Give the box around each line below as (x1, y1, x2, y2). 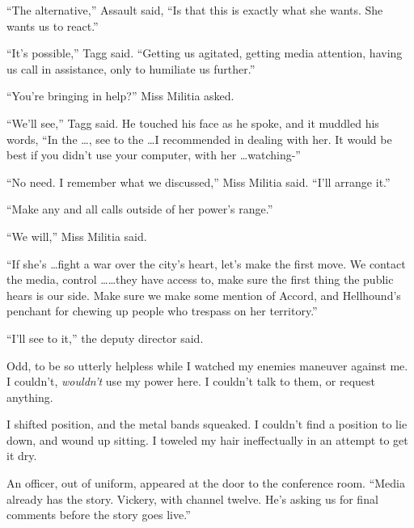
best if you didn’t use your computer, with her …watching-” (6, 146, 301, 163)
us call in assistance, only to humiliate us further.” (6, 60, 256, 77)
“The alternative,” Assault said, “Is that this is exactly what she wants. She (6, 2, 383, 18)
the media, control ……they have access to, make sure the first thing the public (6, 271, 394, 288)
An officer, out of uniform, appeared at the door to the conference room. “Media (6, 475, 405, 492)
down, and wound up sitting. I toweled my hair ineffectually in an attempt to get (6, 431, 408, 448)
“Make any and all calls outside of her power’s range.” (6, 201, 273, 218)
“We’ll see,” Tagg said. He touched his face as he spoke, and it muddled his (6, 114, 379, 131)
